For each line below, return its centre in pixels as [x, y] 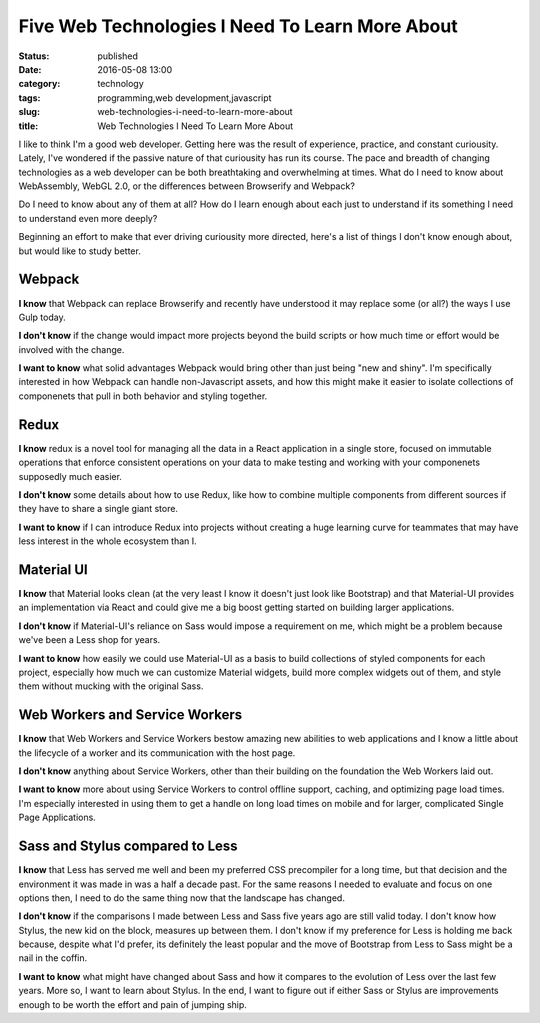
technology [120, 84]
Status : [34, 56]
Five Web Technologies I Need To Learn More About [238, 26]
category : [39, 84]
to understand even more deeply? [88, 218]
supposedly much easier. [70, 476]
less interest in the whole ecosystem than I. [107, 541]
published [118, 56]
